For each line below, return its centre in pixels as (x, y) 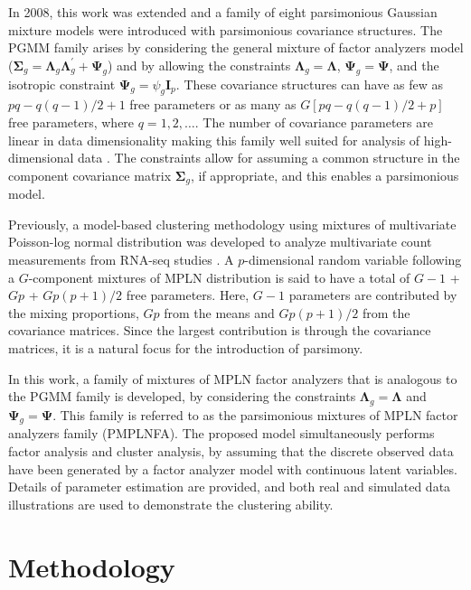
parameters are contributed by (373, 295)
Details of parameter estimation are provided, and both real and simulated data (230, 487)
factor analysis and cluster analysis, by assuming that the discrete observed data (231, 450)
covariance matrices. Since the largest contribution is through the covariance (220, 330)
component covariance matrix (90, 175)
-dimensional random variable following (353, 259)
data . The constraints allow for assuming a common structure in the (269, 158)
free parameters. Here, (188, 295)
